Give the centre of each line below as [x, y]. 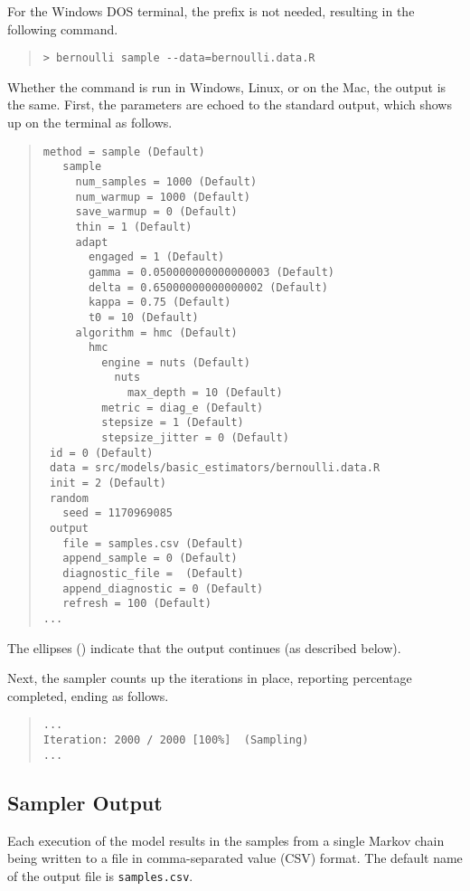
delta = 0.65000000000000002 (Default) [208, 287]
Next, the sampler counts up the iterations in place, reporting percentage [210, 678]
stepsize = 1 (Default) [173, 423]
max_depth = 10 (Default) [205, 393]
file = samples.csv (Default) [153, 543]
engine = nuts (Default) [176, 362]
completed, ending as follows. [88, 695]
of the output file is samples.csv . [100, 875]
